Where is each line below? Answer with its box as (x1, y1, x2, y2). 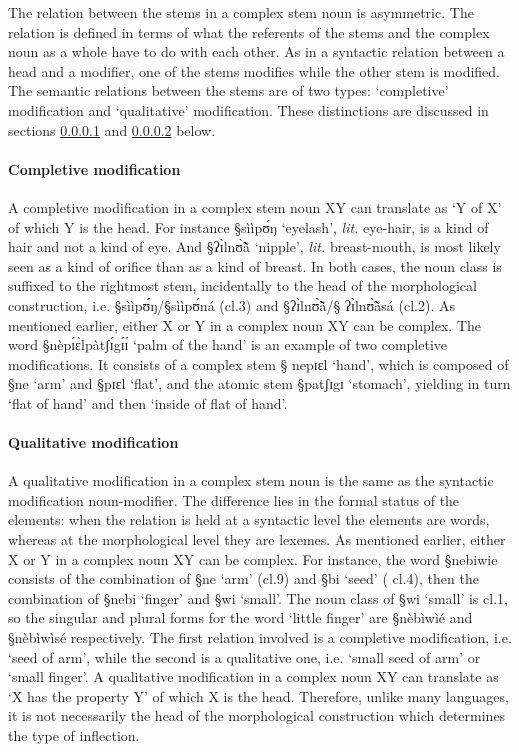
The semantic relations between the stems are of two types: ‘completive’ (8, 80, 449, 101)
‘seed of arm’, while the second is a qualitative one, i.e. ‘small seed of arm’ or (8, 646, 481, 667)
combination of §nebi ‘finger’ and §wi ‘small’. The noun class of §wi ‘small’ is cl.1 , (8, 587, 508, 608)
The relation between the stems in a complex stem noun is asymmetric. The (8, 2, 474, 22)
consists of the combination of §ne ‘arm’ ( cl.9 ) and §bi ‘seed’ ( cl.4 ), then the (8, 568, 479, 589)
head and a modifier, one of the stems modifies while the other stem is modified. (8, 60, 500, 81)
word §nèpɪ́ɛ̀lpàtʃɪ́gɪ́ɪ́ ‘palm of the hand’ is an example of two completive (8, 334, 448, 355)
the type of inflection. (8, 725, 140, 745)
